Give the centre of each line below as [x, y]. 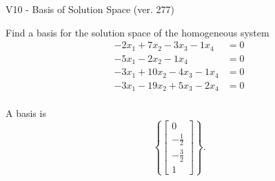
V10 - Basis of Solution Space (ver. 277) [90, 9]
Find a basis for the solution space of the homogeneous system [137, 32]
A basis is [26, 113]
